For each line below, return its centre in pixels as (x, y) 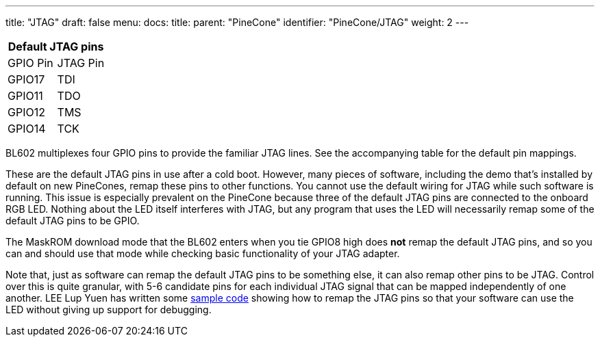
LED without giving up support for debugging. (109, 310)
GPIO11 (25, 96)
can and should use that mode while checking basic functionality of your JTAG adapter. (203, 253)
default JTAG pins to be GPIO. (73, 221)
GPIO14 (27, 129)
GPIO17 (26, 79)
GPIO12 (26, 112)
